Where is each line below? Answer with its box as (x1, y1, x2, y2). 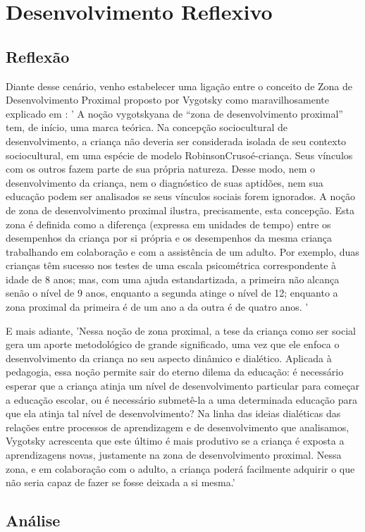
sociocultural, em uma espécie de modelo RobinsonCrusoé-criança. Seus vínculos (6, 147, 353, 162)
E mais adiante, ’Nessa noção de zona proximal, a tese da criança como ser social (6, 323, 356, 338)
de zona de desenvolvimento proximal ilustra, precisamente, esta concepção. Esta (6, 202, 354, 217)
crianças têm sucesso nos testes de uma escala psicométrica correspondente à (6, 258, 337, 273)
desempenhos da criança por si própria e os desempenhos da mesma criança (6, 230, 333, 245)
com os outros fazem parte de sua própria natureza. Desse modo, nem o (6, 161, 315, 176)
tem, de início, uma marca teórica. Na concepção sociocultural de (6, 120, 287, 135)
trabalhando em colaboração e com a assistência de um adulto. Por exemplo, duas (6, 244, 359, 259)
